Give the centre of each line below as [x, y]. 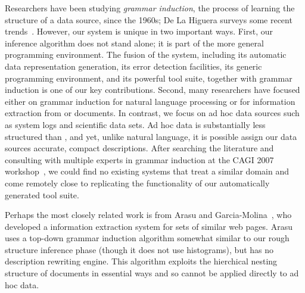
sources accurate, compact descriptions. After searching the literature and [139, 148]
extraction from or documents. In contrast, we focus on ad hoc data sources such [152, 113]
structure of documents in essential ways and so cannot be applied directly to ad [152, 273]
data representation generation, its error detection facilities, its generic [133, 66]
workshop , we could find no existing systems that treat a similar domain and [147, 171]
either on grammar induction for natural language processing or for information [150, 101]
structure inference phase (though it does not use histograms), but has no [139, 249]
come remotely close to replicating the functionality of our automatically [137, 183]
